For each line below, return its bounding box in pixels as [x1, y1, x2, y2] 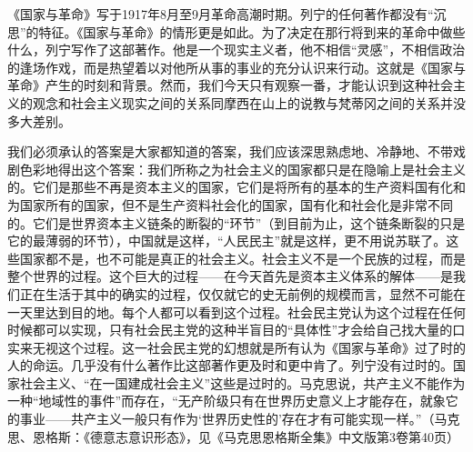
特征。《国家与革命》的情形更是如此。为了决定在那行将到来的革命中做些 [38, 22, 466, 41]
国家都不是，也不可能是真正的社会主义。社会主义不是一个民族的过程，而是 [19, 248, 466, 267]
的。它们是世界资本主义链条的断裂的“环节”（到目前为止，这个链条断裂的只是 [7, 213, 466, 232]
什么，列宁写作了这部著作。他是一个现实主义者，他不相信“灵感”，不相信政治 [7, 40, 466, 59]
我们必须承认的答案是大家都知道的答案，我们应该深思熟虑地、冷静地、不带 [7, 142, 453, 161]
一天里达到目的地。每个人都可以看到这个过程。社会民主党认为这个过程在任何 [7, 302, 466, 321]
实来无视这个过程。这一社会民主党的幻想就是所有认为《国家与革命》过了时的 [7, 337, 466, 357]
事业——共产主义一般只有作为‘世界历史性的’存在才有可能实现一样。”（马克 [19, 409, 460, 428]
